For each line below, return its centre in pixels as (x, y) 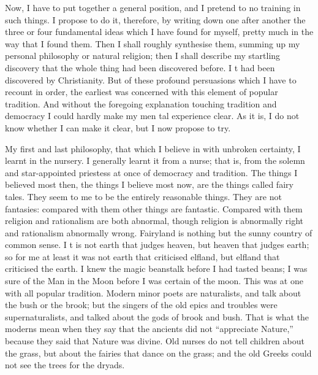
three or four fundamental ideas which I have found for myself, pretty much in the (159, 32)
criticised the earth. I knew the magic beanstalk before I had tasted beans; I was (156, 269)
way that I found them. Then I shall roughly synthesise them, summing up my (153, 43)
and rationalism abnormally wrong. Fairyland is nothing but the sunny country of (159, 232)
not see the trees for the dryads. (65, 365)
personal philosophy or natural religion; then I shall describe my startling (143, 56)
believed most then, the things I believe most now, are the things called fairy (149, 184)
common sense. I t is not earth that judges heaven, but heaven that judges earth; (157, 245)
